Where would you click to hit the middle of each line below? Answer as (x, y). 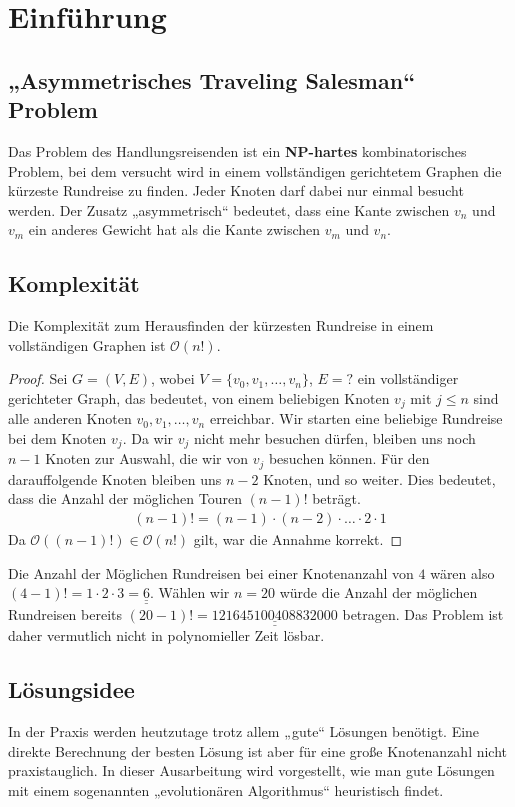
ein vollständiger (408, 378)
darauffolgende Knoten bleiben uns (115, 478)
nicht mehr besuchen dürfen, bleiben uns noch (335, 437)
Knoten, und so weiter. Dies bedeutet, (379, 478)
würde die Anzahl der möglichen (378, 592)
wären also (462, 572)
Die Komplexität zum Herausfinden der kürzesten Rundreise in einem (221, 325)
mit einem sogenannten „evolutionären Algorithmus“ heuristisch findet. (226, 789)
